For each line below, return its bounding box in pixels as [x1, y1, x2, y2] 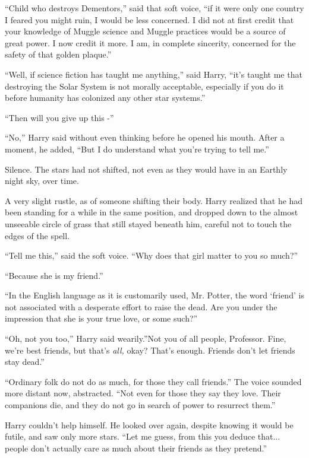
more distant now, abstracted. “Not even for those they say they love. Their [5, 387, 281, 399]
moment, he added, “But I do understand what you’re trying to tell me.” [5, 142, 269, 155]
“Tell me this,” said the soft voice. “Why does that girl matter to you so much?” [5, 249, 298, 262]
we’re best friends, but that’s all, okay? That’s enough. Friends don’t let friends [5, 343, 295, 356]
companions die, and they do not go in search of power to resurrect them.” [5, 399, 276, 411]
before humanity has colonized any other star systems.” [5, 91, 206, 104]
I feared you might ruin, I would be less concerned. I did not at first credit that [5, 13, 294, 26]
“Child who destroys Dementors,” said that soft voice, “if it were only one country [5, 2, 304, 14]
